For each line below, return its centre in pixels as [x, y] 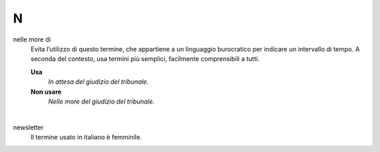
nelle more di [32, 39]
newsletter [28, 127]
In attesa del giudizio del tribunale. [99, 82]
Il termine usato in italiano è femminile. [86, 137]
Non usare [46, 91]
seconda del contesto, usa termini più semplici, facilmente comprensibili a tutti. [145, 59]
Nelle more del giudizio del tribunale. [101, 101]
